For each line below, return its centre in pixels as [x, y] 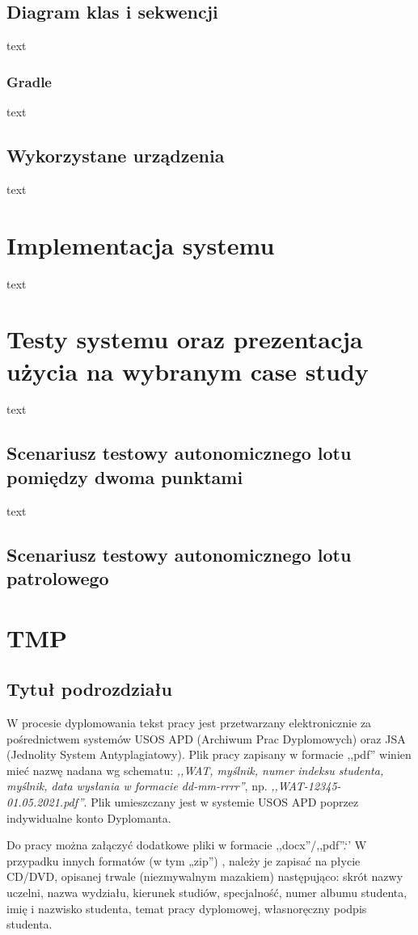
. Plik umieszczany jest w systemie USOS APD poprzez [221, 801]
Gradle [29, 81]
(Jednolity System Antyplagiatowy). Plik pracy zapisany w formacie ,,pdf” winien [209, 754]
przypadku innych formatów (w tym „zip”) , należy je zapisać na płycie [184, 860]
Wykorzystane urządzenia [116, 155]
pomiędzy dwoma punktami [125, 476]
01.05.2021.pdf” [45, 801]
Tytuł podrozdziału [90, 689]
